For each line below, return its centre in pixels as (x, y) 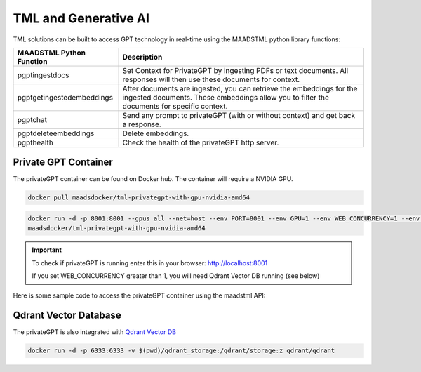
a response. (142, 124)
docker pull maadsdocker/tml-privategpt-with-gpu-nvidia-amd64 (139, 198)
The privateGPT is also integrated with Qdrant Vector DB (95, 332)
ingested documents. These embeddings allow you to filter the (226, 97)
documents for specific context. (175, 106)
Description (142, 57)
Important (47, 250)
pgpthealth (35, 142)
